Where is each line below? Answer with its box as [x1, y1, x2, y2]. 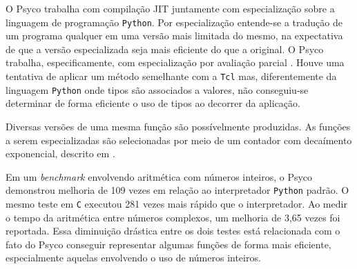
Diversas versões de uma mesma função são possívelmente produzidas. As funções [6, 119, 351, 133]
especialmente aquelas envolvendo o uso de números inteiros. [6, 250, 261, 265]
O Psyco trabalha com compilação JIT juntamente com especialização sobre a [6, 1, 335, 15]
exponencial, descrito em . [6, 146, 115, 161]
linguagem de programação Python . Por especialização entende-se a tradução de [6, 14, 342, 29]
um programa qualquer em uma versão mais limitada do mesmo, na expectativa [6, 28, 343, 43]
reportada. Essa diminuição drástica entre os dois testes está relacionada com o [6, 223, 340, 238]
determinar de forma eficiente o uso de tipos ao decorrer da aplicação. [6, 96, 300, 110]
